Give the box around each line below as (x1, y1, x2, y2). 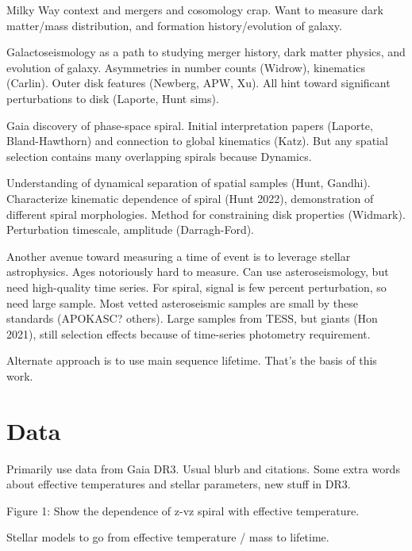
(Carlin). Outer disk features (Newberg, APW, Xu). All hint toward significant (6, 75, 391, 91)
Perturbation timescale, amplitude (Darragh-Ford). (6, 221, 255, 238)
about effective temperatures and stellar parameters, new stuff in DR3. (6, 476, 351, 492)
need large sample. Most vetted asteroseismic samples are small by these (6, 294, 358, 311)
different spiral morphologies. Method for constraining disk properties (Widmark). (6, 205, 406, 222)
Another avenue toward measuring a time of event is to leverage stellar (6, 247, 351, 264)
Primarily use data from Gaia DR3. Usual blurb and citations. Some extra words (6, 460, 400, 476)
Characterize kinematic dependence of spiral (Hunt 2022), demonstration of (6, 189, 374, 206)
